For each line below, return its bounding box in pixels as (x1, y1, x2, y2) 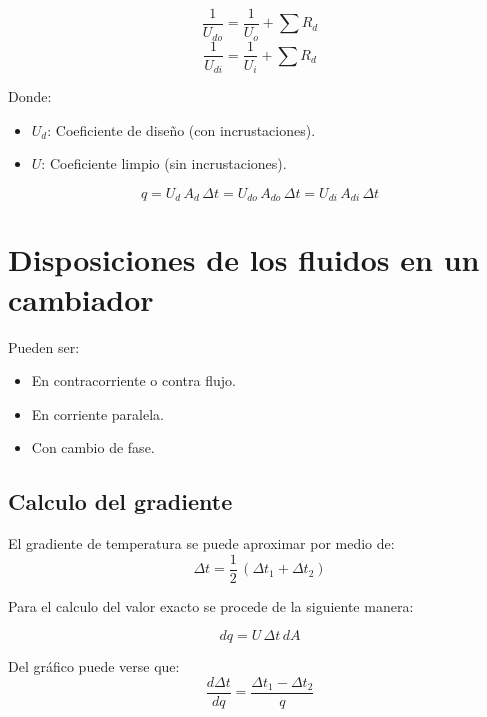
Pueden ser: (8, 336, 80, 357)
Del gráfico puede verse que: (8, 656, 180, 677)
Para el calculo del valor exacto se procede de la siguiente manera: (8, 595, 414, 616)
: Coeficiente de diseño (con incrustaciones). (47, 119, 316, 140)
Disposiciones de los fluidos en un (8, 239, 480, 280)
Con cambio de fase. (31, 437, 155, 458)
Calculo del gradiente (8, 486, 233, 517)
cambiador (8, 278, 154, 319)
